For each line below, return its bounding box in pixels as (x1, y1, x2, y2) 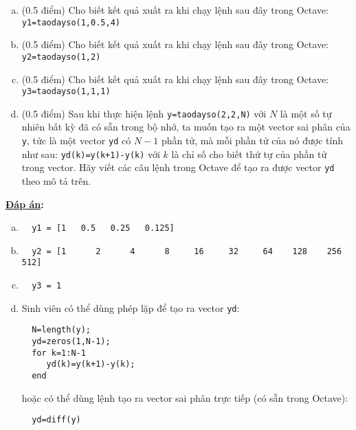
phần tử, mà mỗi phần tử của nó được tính (161, 133, 343, 147)
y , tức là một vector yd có (21, 133, 131, 147)
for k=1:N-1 (32, 348, 86, 358)
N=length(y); (32, 325, 91, 335)
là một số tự (280, 106, 332, 120)
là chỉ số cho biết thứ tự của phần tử (171, 146, 327, 161)
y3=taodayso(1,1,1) (21, 87, 111, 97)
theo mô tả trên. (21, 173, 91, 188)
